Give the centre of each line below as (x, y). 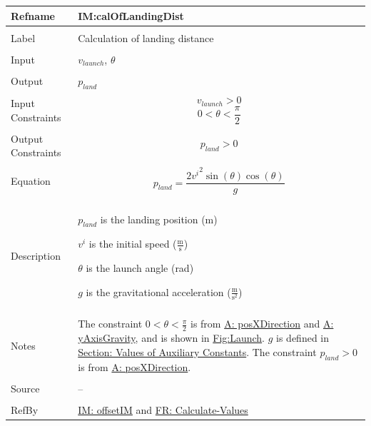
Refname (33, 15)
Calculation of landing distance (146, 37)
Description (36, 255)
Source (25, 388)
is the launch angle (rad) (140, 268)
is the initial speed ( (133, 244)
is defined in (303, 338)
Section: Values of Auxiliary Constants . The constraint (197, 351)
